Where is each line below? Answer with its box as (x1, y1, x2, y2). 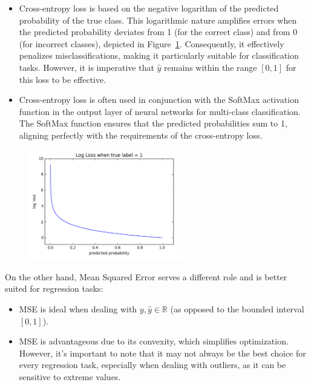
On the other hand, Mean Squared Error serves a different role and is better (5, 270, 287, 283)
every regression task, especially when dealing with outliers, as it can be (19, 358, 286, 371)
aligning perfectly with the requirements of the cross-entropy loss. (19, 128, 263, 141)
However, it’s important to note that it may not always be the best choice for (19, 346, 306, 359)
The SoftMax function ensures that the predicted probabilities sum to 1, (19, 117, 287, 130)
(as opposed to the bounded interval (170, 302, 304, 315)
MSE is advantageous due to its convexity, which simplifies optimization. (19, 335, 289, 347)
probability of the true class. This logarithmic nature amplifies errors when (19, 13, 297, 26)
